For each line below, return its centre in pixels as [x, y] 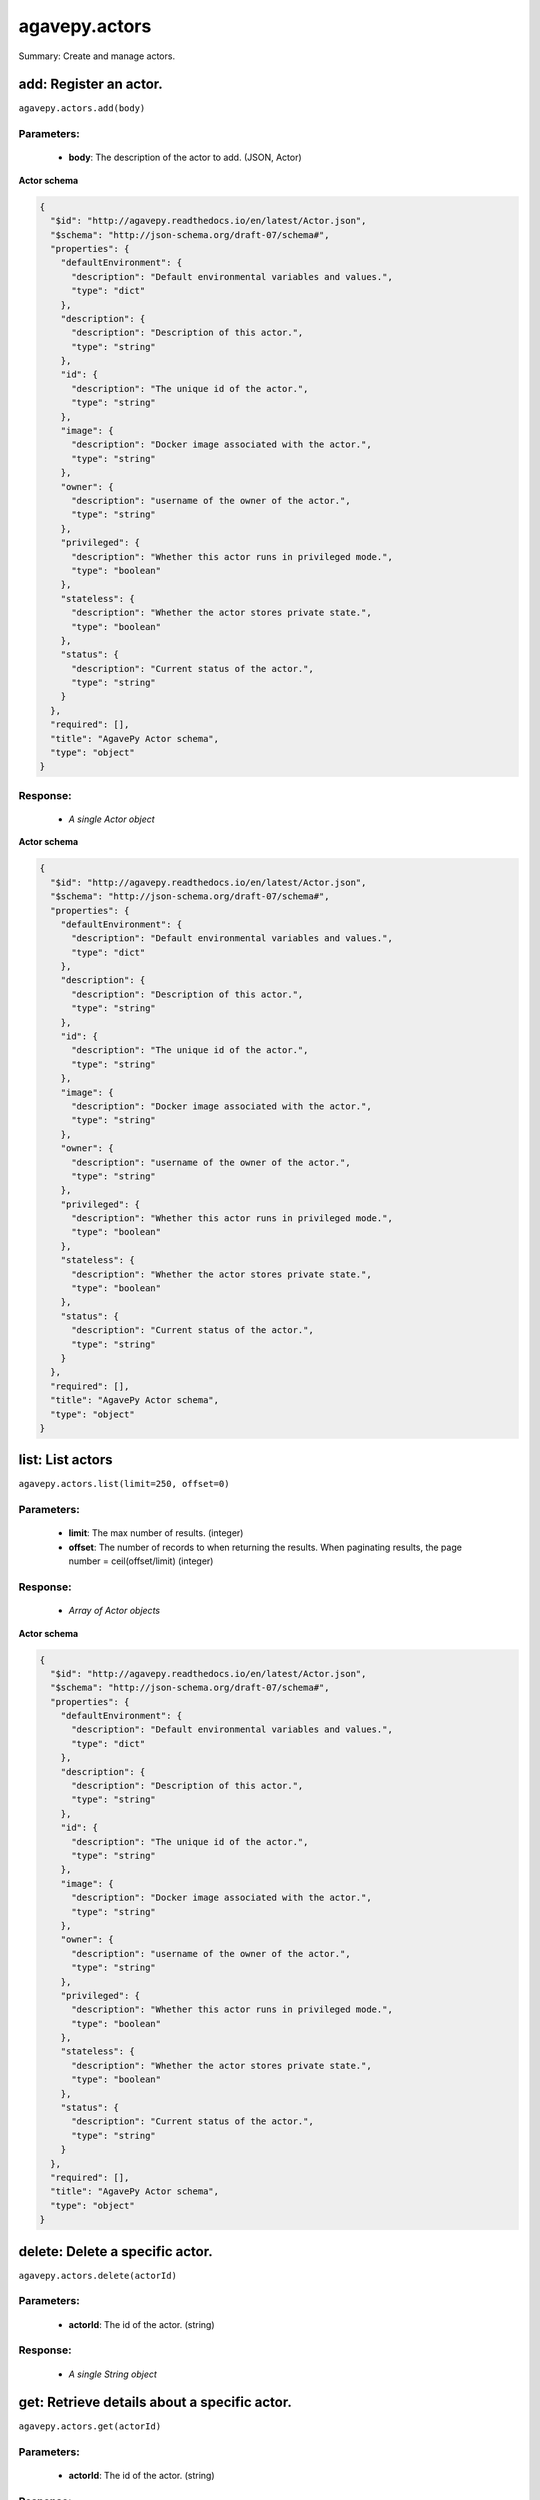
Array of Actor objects [114, 1611]
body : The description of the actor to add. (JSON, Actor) [185, 157]
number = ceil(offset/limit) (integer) [141, 1561]
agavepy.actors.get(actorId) [90, 2426]
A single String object [112, 2374]
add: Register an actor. [91, 84]
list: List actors [66, 1460]
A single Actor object [111, 819]
